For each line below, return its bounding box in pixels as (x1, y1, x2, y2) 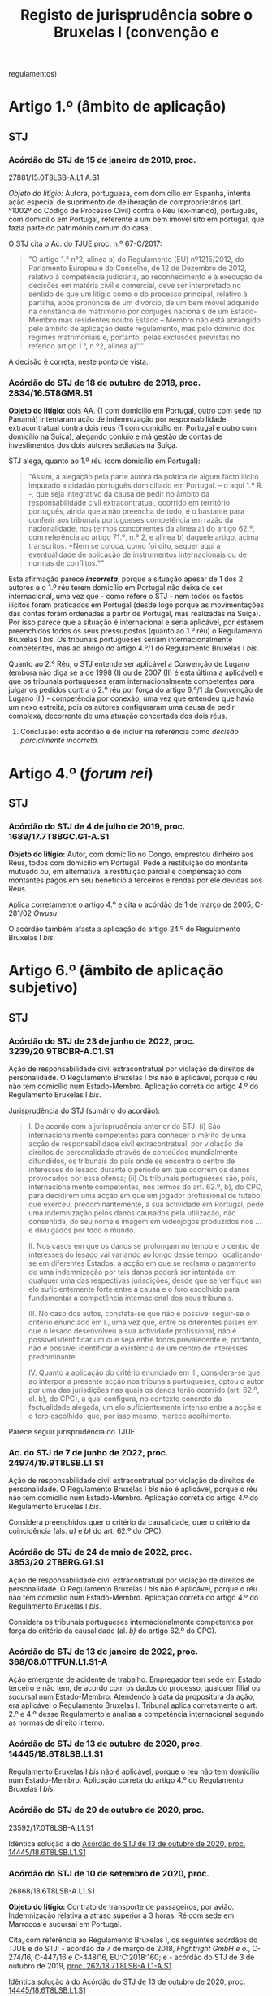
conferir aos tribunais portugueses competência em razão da (28, 515, 234, 525)
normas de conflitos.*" (28, 558, 105, 568)
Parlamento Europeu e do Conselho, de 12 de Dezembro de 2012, (28, 263, 248, 274)
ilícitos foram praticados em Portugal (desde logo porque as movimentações (8, 600, 265, 610)
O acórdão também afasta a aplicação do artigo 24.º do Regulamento (8, 924, 241, 934)
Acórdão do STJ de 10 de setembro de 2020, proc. (8, 1867, 209, 1879)
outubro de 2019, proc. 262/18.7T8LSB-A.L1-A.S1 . (8, 1960, 174, 1971)
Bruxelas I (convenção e (54, 23, 219, 42)
